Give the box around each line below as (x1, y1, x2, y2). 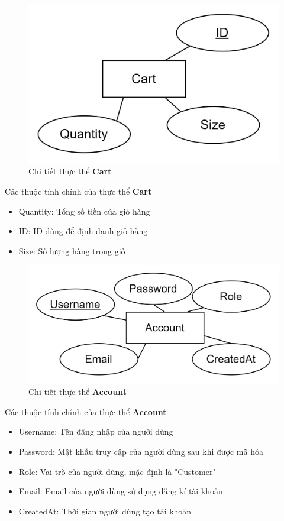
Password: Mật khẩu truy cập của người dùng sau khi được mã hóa (18, 445, 263, 458)
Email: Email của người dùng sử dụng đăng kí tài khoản (18, 485, 223, 497)
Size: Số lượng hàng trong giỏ (18, 244, 125, 257)
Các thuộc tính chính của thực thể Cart (5, 185, 152, 198)
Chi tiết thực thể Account (28, 386, 127, 398)
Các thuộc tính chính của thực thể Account (5, 405, 167, 418)
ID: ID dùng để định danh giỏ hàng (18, 225, 148, 237)
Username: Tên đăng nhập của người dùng (18, 425, 173, 438)
